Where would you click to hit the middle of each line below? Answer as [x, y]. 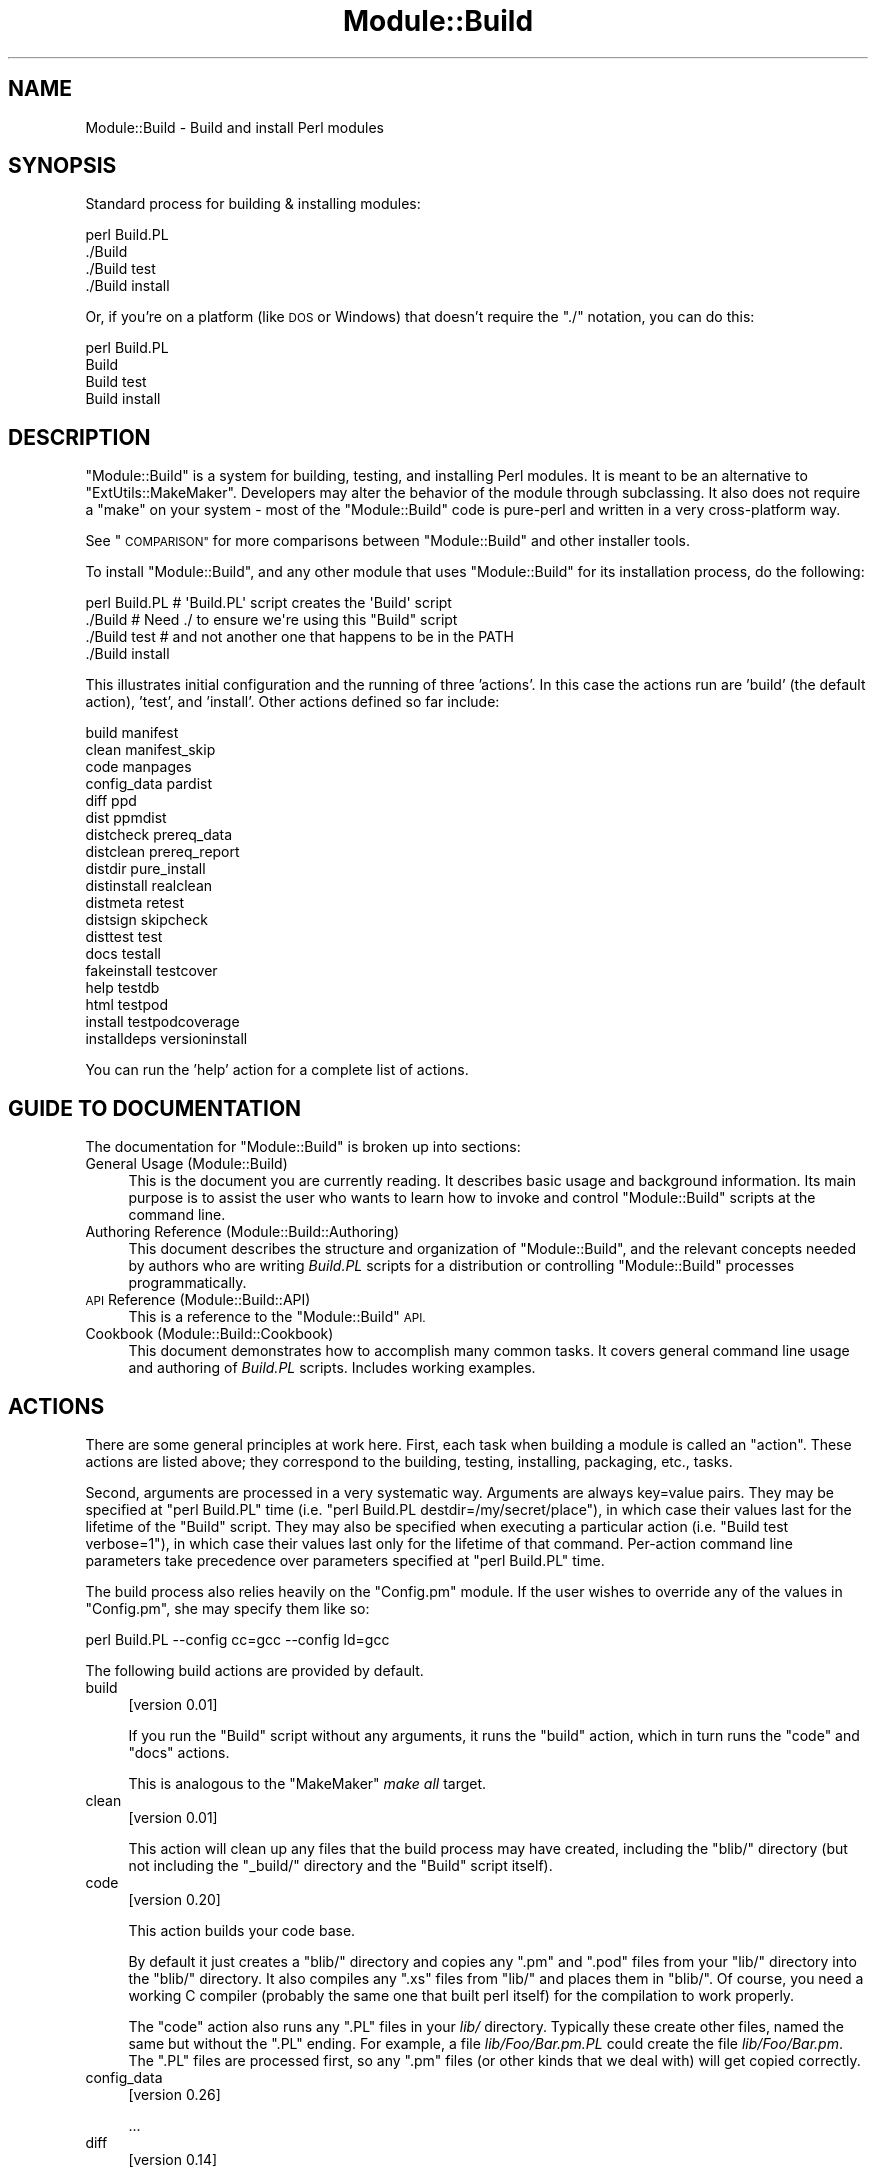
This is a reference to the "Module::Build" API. [277, 1317]
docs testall [123, 954]
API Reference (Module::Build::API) [198, 1300]
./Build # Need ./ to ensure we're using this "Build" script [271, 620]
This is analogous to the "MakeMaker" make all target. [307, 1783]
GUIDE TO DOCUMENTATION [155, 1108]
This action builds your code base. [242, 1930]
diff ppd [111, 801]
